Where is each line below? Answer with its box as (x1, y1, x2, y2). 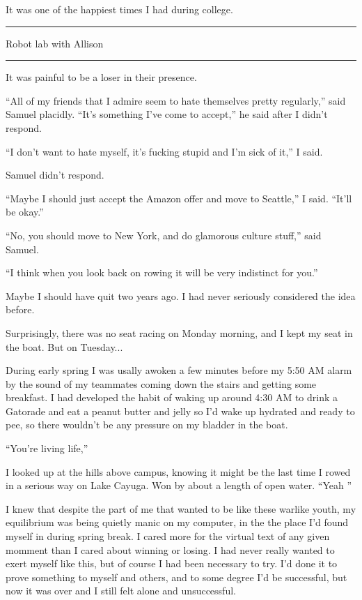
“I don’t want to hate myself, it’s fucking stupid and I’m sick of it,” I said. (6, 144, 323, 158)
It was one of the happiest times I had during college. (6, 2, 233, 16)
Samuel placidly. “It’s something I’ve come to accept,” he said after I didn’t (6, 107, 328, 121)
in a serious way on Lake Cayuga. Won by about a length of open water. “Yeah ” (6, 478, 352, 493)
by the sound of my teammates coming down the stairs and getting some (6, 376, 317, 391)
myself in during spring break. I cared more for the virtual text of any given (6, 529, 330, 543)
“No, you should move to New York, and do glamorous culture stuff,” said (6, 227, 322, 242)
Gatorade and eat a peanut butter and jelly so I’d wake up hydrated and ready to (6, 403, 355, 418)
